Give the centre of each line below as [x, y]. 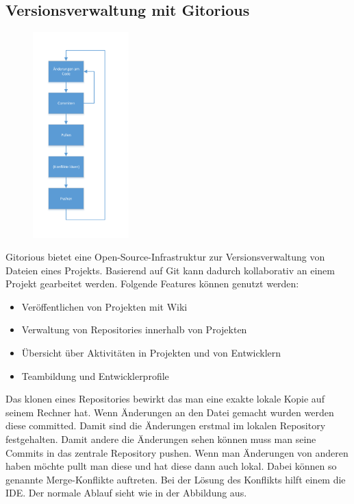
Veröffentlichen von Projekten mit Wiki [104, 306]
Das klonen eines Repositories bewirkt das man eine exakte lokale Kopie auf [165, 399]
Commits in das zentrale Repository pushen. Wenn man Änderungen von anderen [177, 452]
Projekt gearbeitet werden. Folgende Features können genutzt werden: [152, 284]
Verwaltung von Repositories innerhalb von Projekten [134, 329]
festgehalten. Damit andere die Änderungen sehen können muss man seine [161, 439]
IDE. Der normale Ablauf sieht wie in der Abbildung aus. [126, 493]
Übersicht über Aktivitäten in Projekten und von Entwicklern [151, 353]
